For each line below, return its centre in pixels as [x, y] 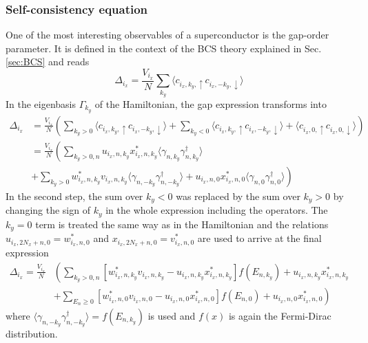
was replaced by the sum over [238, 196]
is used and [172, 315]
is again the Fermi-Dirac [280, 315]
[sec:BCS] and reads [48, 62]
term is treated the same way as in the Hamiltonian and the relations [182, 224]
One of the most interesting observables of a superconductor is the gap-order [167, 35]
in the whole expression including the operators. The [217, 210]
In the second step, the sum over [74, 196]
